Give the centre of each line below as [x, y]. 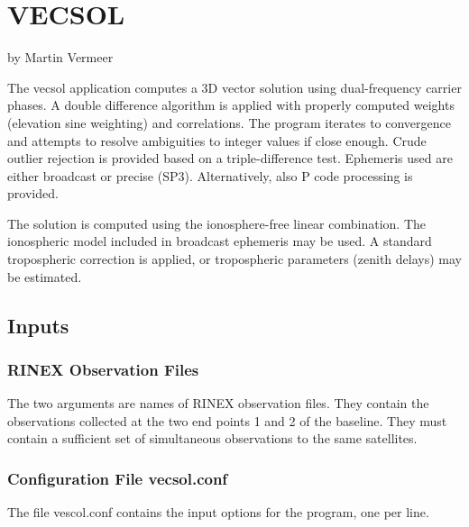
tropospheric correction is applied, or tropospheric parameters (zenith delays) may [234, 259]
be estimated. [45, 276]
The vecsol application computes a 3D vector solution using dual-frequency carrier [234, 87]
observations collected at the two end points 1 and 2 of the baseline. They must [227, 420]
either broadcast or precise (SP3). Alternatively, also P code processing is [210, 175]
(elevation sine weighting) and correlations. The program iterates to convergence [229, 122]
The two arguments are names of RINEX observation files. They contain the [218, 403]
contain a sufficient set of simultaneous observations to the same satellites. [212, 438]
